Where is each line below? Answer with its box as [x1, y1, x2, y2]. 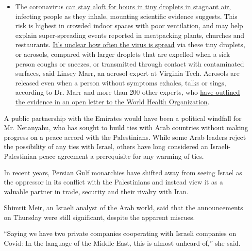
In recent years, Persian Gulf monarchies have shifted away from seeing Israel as [4, 167, 242, 177]
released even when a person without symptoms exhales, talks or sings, [15, 77, 226, 87]
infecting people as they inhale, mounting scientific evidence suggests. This [15, 11, 237, 21]
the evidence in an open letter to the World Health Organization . [15, 96, 210, 106]
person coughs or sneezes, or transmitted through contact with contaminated [15, 58, 244, 68]
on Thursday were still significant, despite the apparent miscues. [4, 212, 195, 222]
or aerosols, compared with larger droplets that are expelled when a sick [15, 49, 230, 59]
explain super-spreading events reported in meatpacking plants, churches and [15, 30, 244, 40]
